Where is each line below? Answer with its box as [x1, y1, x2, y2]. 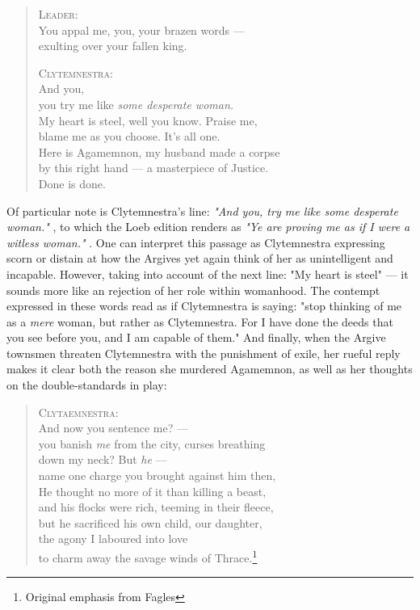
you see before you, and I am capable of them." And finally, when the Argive [6, 329, 386, 346]
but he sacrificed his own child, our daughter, [38, 514, 262, 531]
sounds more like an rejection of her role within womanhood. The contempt [6, 281, 380, 298]
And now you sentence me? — [38, 419, 188, 436]
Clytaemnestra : [38, 403, 119, 420]
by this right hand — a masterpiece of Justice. [38, 159, 269, 176]
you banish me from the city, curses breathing [38, 435, 266, 452]
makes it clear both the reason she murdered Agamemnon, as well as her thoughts [6, 360, 413, 377]
